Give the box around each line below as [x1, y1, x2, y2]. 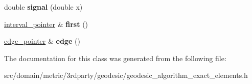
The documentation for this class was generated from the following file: [4, 52, 226, 63]
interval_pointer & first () [4, 18, 88, 29]
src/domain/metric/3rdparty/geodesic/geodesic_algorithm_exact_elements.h [4, 70, 248, 80]
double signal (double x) [4, 2, 83, 12]
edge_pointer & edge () [4, 36, 80, 46]
